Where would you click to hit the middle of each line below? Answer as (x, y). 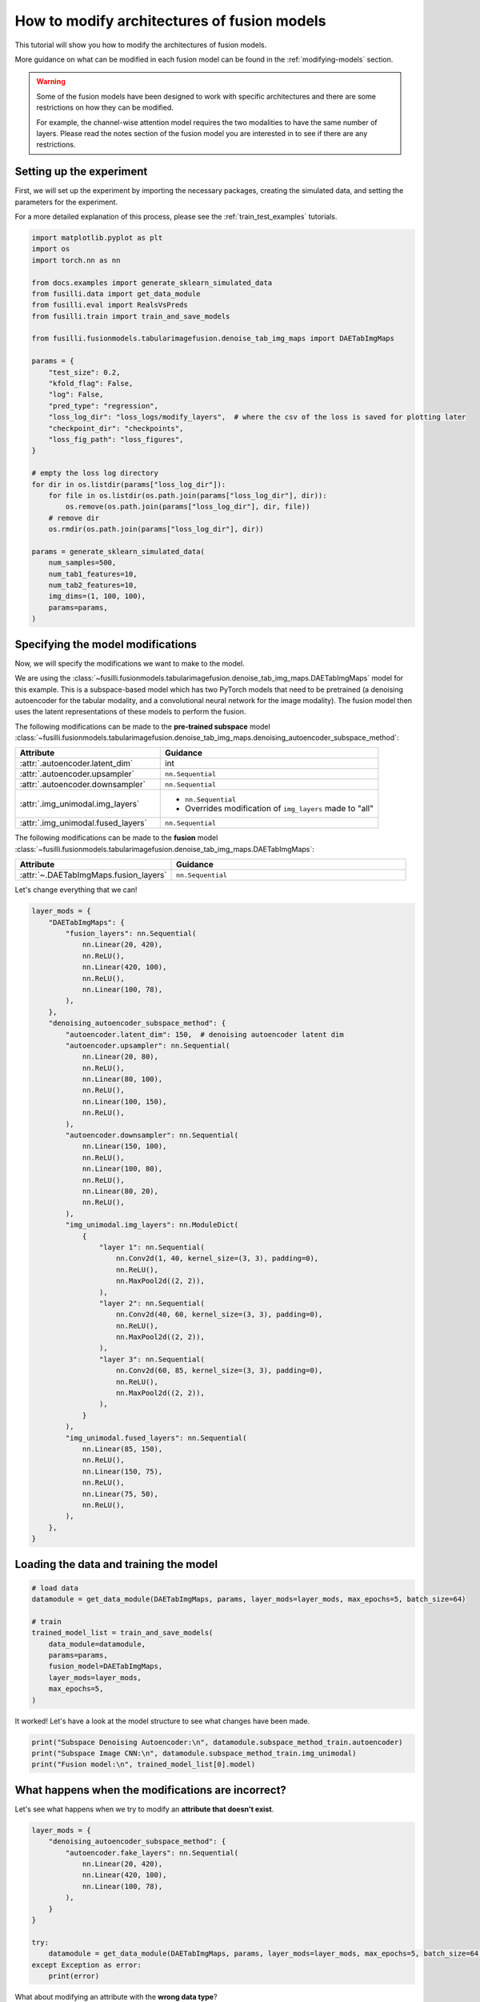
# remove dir (74, 518)
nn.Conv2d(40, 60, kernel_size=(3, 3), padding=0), (220, 1315)
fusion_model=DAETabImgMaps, (106, 1666)
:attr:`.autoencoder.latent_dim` (76, 763)
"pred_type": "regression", (104, 406)
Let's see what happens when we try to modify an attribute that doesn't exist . (144, 1809)
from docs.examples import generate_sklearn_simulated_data (152, 283)
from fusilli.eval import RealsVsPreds (110, 305)
